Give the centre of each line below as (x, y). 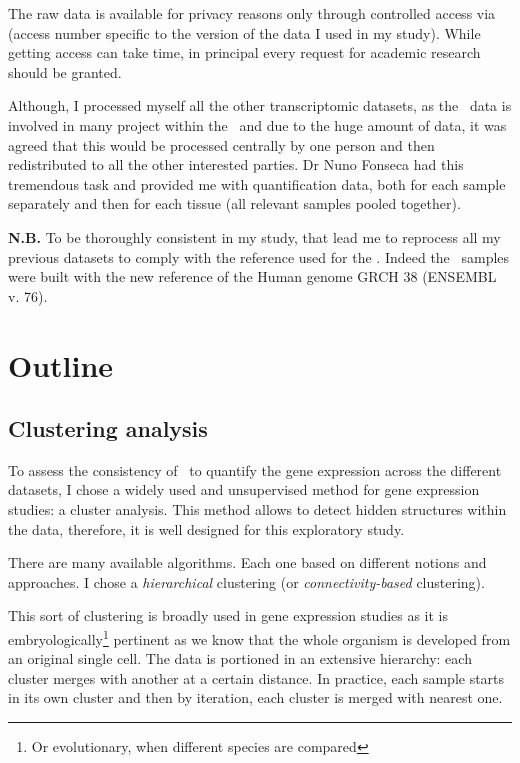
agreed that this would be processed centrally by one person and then (221, 144)
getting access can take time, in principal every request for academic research (244, 52)
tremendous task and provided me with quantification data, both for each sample (257, 183)
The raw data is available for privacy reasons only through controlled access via (252, 13)
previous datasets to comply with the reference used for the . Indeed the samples (259, 256)
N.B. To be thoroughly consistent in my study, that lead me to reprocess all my (254, 236)
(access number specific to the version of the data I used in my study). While (244, 32)
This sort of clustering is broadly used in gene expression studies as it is (228, 615)
